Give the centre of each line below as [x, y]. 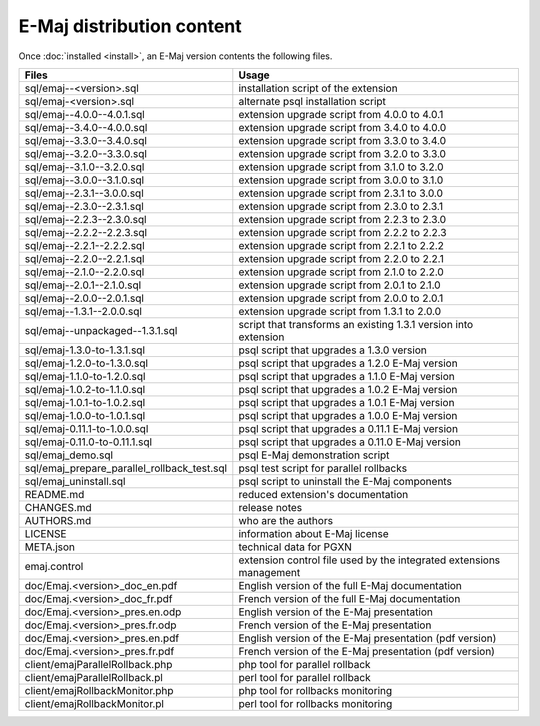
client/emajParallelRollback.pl [94, 677]
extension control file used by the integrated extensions [369, 560]
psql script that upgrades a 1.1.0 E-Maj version [346, 376]
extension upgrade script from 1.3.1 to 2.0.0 [340, 311]
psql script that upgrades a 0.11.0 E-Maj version [350, 442]
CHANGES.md [58, 507]
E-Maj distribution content [130, 26]
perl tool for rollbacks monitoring [315, 703]
